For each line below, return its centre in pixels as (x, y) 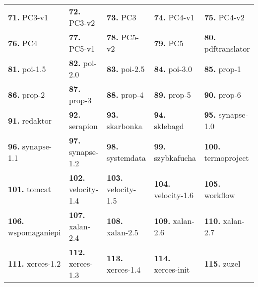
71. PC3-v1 (28, 17)
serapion (83, 126)
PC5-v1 (82, 48)
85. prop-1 (223, 69)
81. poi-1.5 (27, 69)
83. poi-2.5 (126, 69)
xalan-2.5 (123, 232)
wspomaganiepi (34, 232)
